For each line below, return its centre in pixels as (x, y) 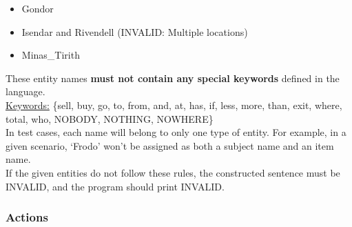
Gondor (38, 8)
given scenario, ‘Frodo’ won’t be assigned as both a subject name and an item (170, 145)
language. (25, 91)
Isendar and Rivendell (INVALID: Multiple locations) (135, 31)
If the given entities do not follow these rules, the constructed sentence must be (173, 172)
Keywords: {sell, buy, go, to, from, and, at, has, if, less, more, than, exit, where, (174, 105)
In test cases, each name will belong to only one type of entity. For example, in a (176, 132)
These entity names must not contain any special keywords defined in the (173, 78)
